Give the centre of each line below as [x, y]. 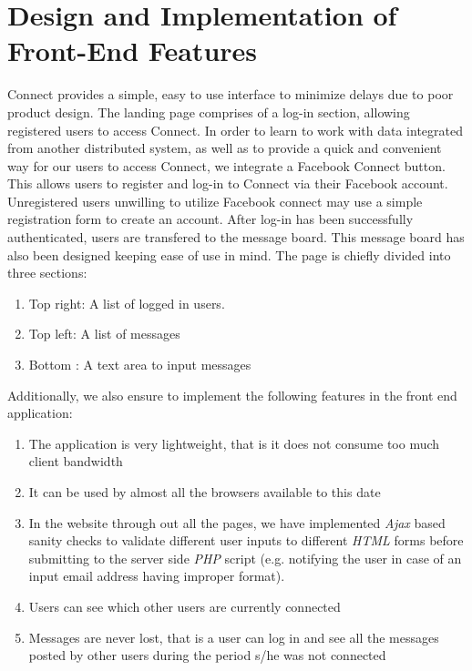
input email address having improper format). [157, 576]
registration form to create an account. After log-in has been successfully [210, 219]
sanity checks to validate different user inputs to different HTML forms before [246, 540]
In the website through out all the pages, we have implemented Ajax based [237, 522]
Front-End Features [133, 51]
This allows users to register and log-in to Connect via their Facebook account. [228, 183]
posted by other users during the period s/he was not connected [207, 655]
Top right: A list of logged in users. [127, 303]
